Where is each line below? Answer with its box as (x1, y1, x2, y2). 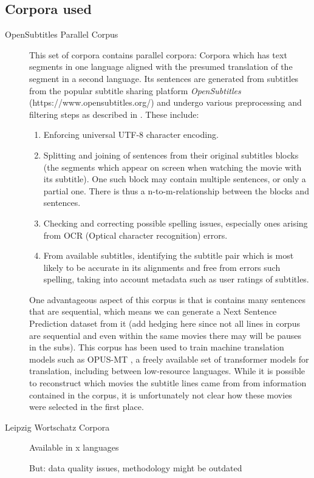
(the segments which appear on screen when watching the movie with (43, 160, 302, 173)
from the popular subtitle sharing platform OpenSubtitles (29, 84, 241, 97)
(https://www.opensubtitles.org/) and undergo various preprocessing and (29, 96, 302, 109)
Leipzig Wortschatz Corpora (5, 420, 110, 433)
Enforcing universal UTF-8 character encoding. (43, 128, 219, 141)
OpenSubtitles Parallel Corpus (5, 28, 118, 41)
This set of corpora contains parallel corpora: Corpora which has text (29, 48, 287, 61)
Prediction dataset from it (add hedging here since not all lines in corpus (29, 317, 300, 330)
